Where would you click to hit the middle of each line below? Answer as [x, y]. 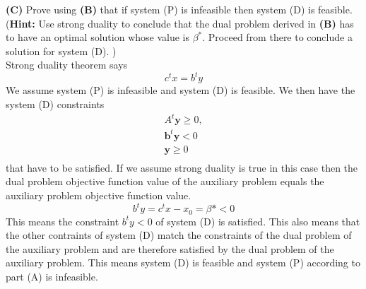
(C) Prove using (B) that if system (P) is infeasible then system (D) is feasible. [179, 9]
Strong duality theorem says [67, 65]
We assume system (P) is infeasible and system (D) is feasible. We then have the [181, 90]
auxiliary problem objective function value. [99, 195]
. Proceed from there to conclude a [277, 37]
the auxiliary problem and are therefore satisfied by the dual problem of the [170, 248]
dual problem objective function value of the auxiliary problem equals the [165, 181]
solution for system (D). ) [61, 51]
